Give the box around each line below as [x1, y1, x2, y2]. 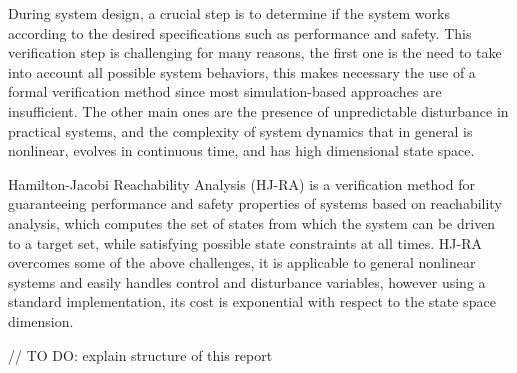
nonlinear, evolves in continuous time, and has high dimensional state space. [8, 140, 475, 161]
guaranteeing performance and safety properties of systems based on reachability [8, 193, 502, 214]
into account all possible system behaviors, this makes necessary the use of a [8, 61, 476, 82]
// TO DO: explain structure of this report [8, 344, 273, 365]
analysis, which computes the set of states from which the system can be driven [8, 212, 496, 233]
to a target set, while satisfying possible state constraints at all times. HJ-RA [8, 232, 482, 253]
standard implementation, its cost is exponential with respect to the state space [8, 291, 496, 312]
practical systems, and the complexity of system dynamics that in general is [8, 120, 473, 141]
